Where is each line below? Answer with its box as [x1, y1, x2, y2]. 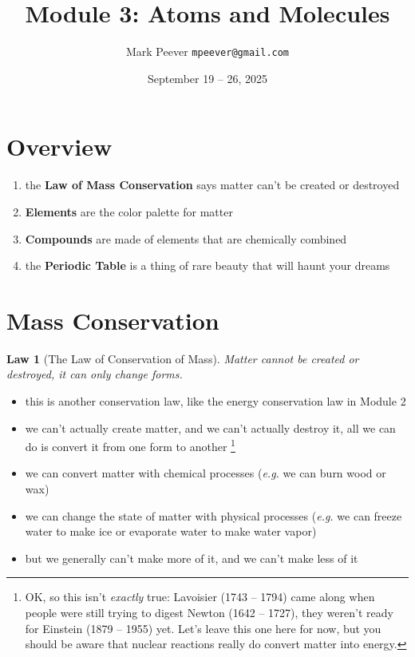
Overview [6, 130, 113, 163]
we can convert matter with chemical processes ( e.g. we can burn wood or [25, 465, 386, 481]
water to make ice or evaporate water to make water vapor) [25, 523, 317, 540]
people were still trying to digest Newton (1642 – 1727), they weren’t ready [25, 604, 393, 620]
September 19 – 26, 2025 [147, 69, 268, 86]
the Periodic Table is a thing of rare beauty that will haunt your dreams [25, 257, 390, 274]
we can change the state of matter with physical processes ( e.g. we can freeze [25, 507, 402, 524]
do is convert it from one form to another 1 [25, 436, 235, 454]
